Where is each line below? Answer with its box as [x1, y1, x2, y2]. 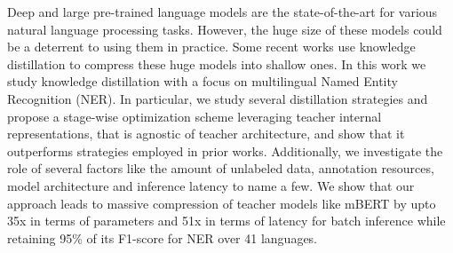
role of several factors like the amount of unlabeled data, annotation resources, [7, 159, 434, 178]
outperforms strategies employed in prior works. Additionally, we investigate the [7, 141, 443, 160]
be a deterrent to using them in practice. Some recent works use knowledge [7, 37, 416, 56]
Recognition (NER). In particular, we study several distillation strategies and [7, 89, 428, 107]
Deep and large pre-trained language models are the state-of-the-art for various [7, 3, 438, 20]
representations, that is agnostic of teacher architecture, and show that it [7, 124, 405, 143]
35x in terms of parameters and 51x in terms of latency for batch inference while [7, 211, 446, 230]
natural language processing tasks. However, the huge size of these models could [7, 20, 442, 38]
